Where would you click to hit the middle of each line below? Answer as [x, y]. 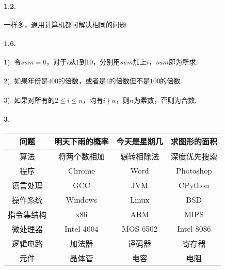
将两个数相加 [82, 156]
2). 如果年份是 [26, 81]
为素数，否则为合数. [165, 100]
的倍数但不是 [129, 81]
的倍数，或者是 [82, 81]
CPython [194, 185]
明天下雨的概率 [82, 141]
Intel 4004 [81, 229]
